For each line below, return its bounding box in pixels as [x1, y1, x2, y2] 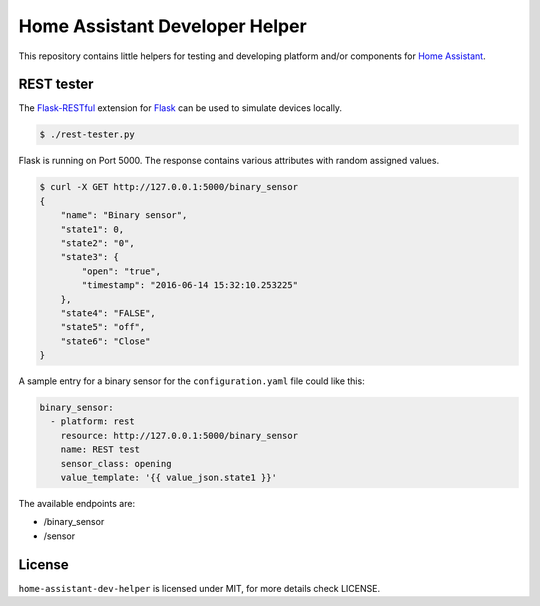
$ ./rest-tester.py [39, 129, 135, 140]
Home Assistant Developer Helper [18, 15, 307, 37]
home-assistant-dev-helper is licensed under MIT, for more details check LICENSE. [18, 582, 380, 594]
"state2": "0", [60, 237, 135, 249]
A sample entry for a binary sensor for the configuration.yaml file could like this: [18, 375, 365, 387]
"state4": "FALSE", [60, 307, 157, 319]
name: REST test [60, 444, 140, 455]
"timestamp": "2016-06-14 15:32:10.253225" [81, 280, 299, 291]
